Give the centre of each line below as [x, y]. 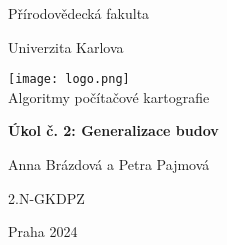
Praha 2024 [43, 231]
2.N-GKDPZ [46, 197]
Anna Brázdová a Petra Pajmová [109, 164]
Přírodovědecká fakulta [79, 13]
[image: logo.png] [69, 79]
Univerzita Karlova [66, 46]
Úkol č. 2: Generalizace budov [113, 130]
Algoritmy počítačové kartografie [109, 96]
